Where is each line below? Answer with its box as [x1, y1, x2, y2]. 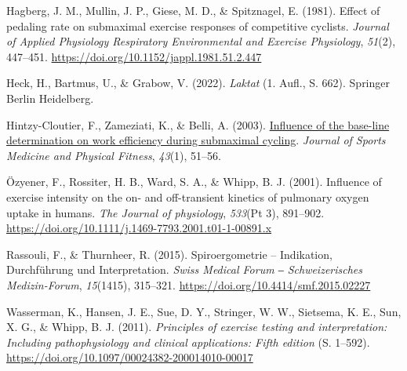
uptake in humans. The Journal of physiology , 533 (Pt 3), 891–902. [6, 204, 325, 220]
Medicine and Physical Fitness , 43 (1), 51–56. [6, 147, 221, 163]
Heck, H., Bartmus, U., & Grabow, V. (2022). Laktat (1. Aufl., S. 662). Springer [6, 75, 390, 91]
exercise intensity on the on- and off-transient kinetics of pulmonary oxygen [6, 188, 369, 205]
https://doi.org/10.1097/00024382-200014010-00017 [6, 349, 253, 366]
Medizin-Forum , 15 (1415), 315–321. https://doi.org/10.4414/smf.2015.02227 [6, 276, 371, 293]
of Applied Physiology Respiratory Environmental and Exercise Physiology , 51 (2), [6, 33, 396, 49]
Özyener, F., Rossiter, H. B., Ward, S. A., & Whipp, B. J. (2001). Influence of [6, 173, 382, 190]
